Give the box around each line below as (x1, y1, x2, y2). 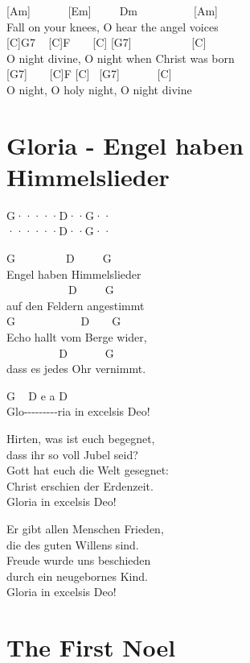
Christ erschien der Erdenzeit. (6, 477, 154, 494)
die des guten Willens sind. (6, 536, 139, 553)
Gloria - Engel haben (6, 128, 244, 161)
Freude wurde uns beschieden (6, 552, 151, 569)
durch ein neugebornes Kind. (6, 567, 148, 584)
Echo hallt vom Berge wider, (6, 329, 147, 346)
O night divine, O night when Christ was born (6, 49, 235, 66)
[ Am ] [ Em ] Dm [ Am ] (6, 2, 218, 19)
